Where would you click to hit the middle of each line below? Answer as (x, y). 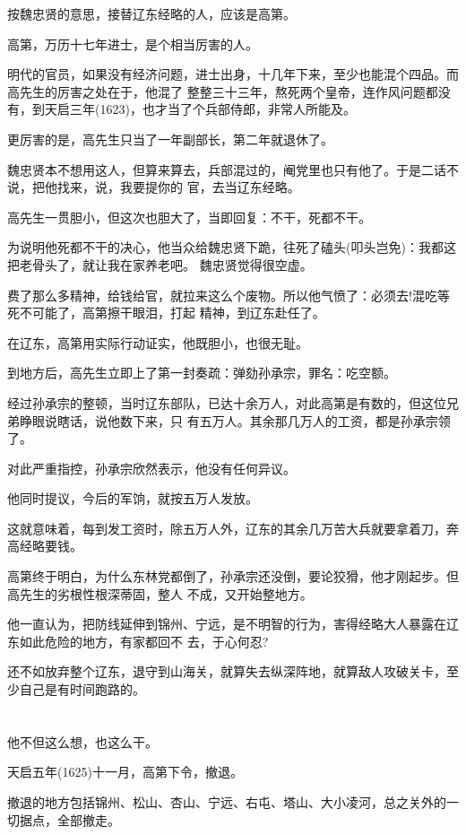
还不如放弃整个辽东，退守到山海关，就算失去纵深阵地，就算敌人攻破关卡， (227, 671)
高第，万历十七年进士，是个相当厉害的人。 (133, 43)
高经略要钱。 (45, 546)
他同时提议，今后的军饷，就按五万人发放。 (133, 498)
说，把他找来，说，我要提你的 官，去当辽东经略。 (154, 187)
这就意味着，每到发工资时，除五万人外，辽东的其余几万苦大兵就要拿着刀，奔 (233, 528)
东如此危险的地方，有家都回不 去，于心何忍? (138, 641)
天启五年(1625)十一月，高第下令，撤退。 (125, 772)
